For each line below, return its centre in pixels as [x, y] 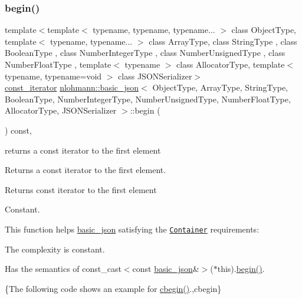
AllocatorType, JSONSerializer [61, 110]
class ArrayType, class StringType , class [223, 41]
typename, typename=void [53, 76]
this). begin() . [241, 269]
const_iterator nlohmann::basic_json [72, 87]
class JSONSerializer [155, 76]
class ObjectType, [264, 30]
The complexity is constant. [55, 249]
